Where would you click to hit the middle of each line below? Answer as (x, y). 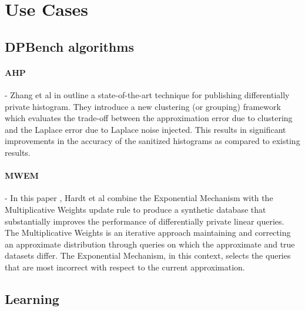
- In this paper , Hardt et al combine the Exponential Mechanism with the (139, 198)
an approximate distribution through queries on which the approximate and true (150, 244)
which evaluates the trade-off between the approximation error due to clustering (149, 118)
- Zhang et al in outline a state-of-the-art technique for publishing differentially (147, 94)
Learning (32, 298)
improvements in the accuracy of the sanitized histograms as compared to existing (152, 141)
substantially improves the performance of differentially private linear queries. (145, 221)
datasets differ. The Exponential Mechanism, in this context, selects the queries (148, 255)
